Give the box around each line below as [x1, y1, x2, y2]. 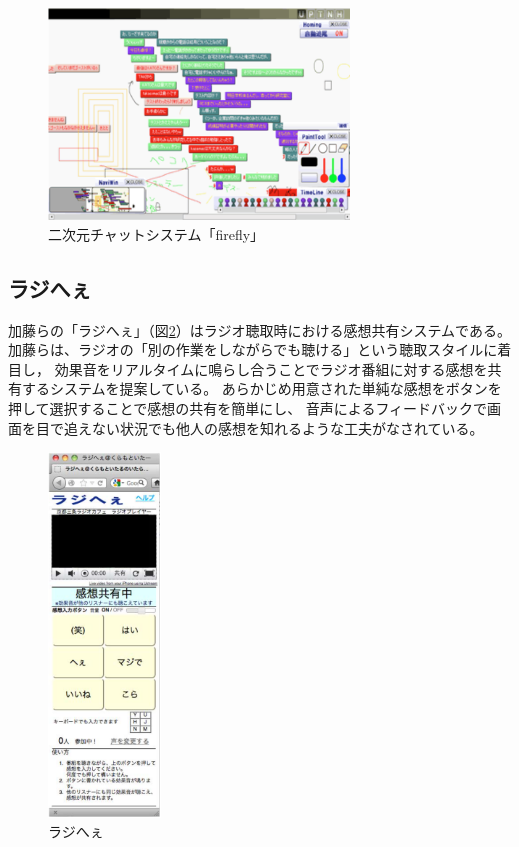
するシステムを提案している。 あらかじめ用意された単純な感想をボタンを [21, 378, 502, 399]
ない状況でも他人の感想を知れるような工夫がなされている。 [91, 417, 484, 438]
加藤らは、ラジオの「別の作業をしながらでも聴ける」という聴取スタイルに [8, 339, 498, 360]
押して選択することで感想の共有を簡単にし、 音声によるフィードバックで [8, 398, 488, 419]
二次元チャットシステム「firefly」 [48, 223, 265, 244]
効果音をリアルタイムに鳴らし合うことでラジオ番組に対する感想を [54, 358, 488, 379]
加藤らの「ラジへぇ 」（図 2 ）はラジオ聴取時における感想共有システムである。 [8, 319, 511, 340]
